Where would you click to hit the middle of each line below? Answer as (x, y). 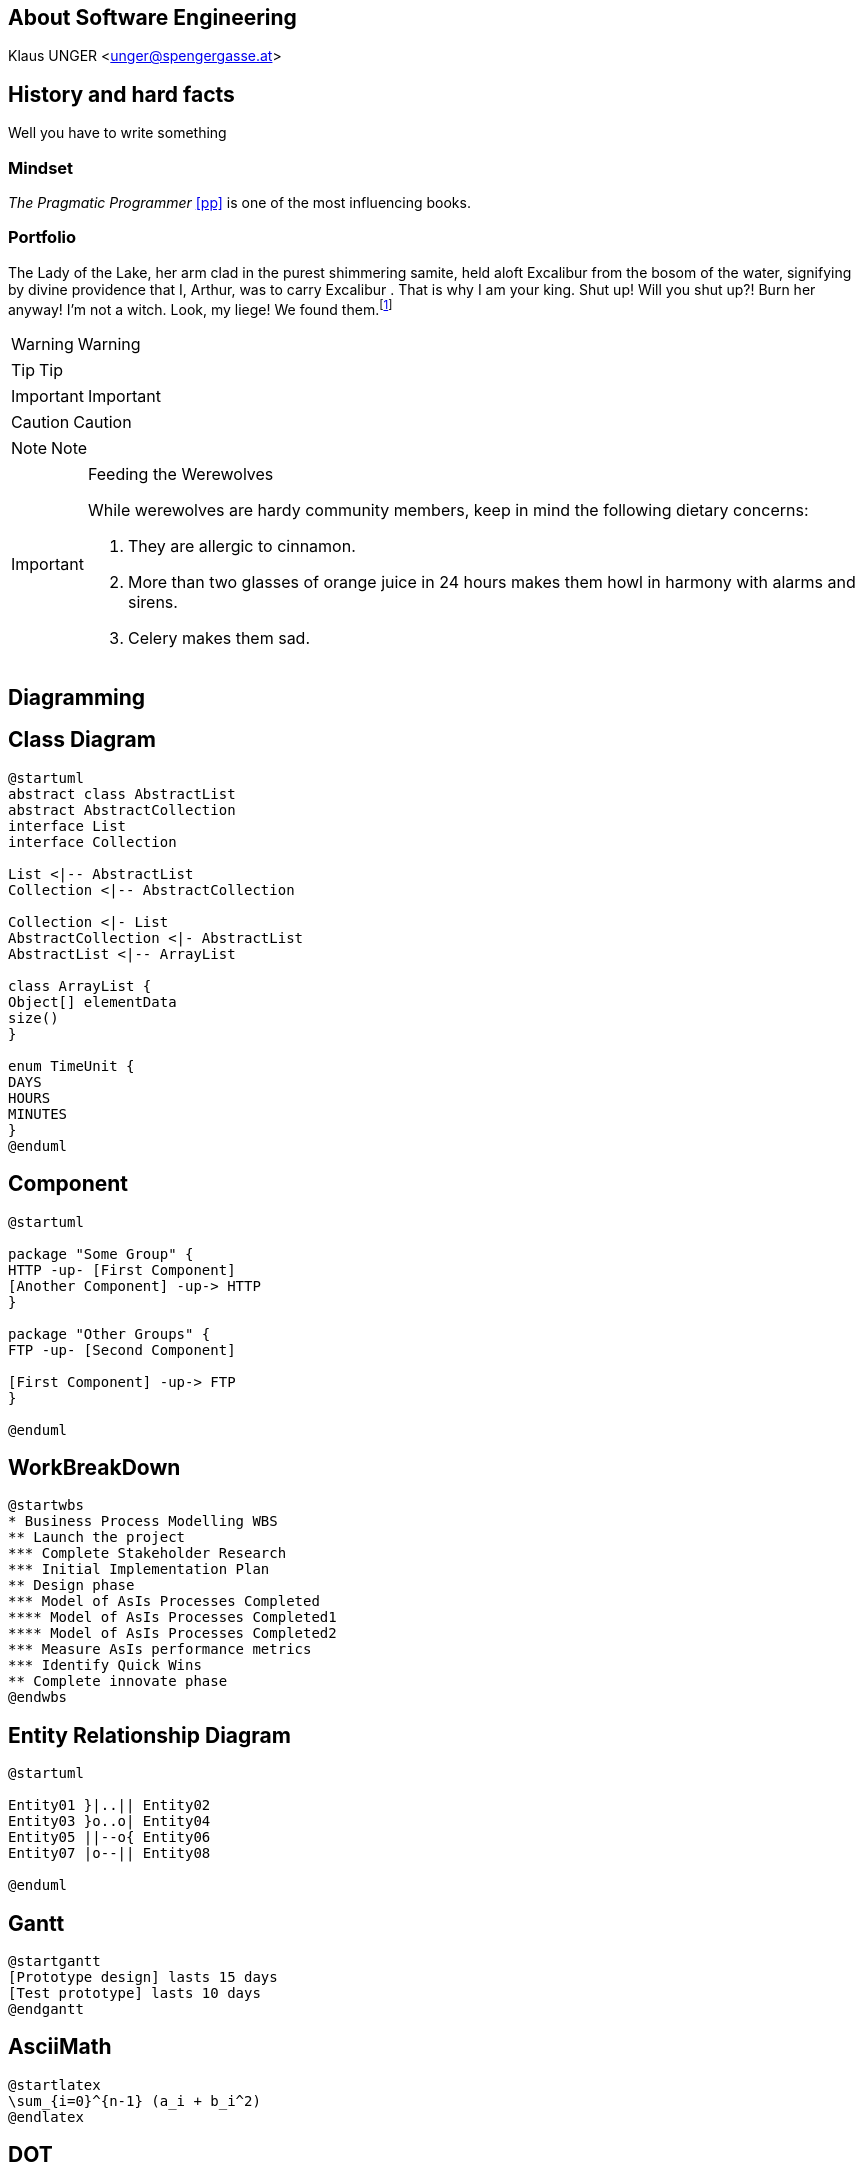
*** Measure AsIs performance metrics (160, 1649)
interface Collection (92, 841)
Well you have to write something (117, 133)
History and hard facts (121, 94)
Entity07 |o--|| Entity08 (109, 1853)
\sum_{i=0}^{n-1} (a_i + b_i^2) (134, 2100)
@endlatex (46, 2116)
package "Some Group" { (101, 1253)
